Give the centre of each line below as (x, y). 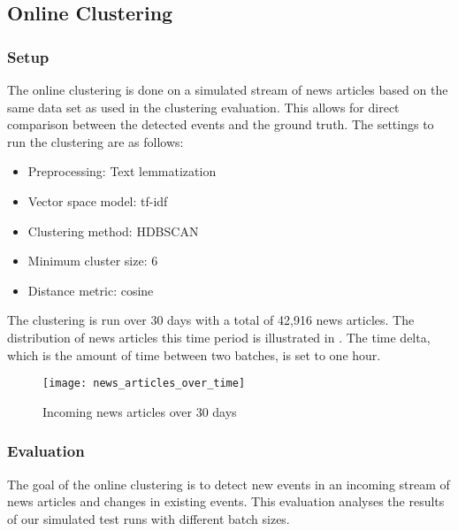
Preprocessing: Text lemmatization (122, 171)
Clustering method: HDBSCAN (113, 231)
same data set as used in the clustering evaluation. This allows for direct (203, 107)
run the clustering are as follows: (95, 141)
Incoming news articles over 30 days (140, 411)
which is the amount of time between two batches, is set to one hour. (194, 354)
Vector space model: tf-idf (98, 200)
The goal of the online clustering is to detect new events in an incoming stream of (229, 484)
